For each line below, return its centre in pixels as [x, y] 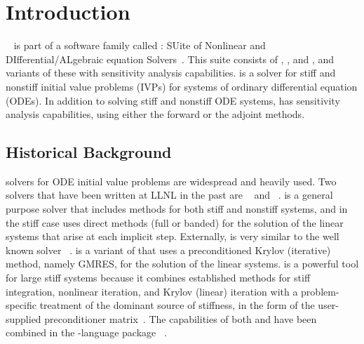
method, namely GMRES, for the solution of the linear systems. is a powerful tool [182, 264]
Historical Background [89, 152]
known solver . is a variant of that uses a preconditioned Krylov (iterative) [168, 250]
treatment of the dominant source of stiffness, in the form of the [177, 305]
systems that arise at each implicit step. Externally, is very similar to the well [173, 236]
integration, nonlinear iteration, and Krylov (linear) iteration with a [152, 291]
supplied [23, 318]
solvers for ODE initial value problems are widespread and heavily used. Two [171, 181]
